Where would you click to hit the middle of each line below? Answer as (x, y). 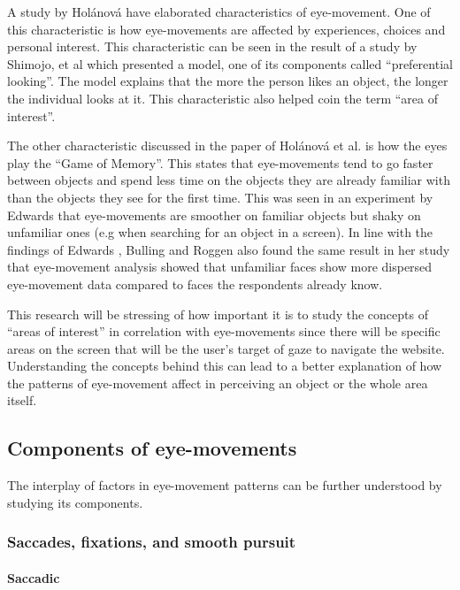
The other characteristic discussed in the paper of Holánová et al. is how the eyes (227, 146)
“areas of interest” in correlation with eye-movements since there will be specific (224, 331)
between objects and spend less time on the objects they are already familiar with (229, 180)
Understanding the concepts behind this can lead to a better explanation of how (225, 366)
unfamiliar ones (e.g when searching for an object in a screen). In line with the (220, 232)
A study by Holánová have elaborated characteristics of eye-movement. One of (219, 11)
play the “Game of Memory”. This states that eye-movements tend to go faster (220, 162)
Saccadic (34, 577)
